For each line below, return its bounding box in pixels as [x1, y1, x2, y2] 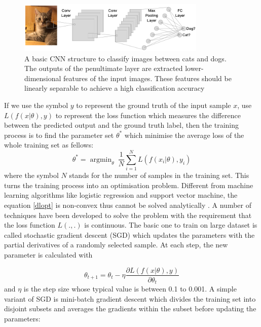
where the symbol [4, 170, 59, 180]
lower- [185, 63, 204, 74]
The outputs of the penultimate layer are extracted [24, 63, 183, 74]
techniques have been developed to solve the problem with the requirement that [4, 209, 252, 220]
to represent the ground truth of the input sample [76, 100, 231, 111]
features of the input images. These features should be [63, 72, 232, 83]
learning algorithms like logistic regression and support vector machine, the [4, 190, 238, 200]
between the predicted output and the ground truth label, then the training [4, 120, 239, 130]
